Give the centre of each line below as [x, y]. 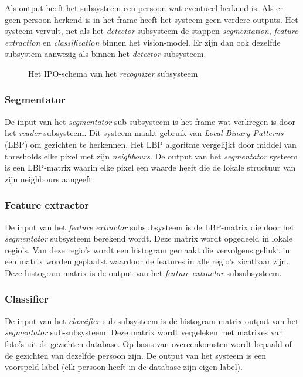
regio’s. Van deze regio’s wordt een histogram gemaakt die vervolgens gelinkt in [147, 249]
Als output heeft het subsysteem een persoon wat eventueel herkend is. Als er [144, 8]
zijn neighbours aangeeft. [50, 179]
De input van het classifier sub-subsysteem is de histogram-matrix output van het [152, 320]
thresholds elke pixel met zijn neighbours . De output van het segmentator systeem [151, 156]
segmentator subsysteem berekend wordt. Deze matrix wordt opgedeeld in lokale [149, 238]
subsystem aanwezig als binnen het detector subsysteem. [105, 54]
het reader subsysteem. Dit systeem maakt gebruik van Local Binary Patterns [144, 133]
